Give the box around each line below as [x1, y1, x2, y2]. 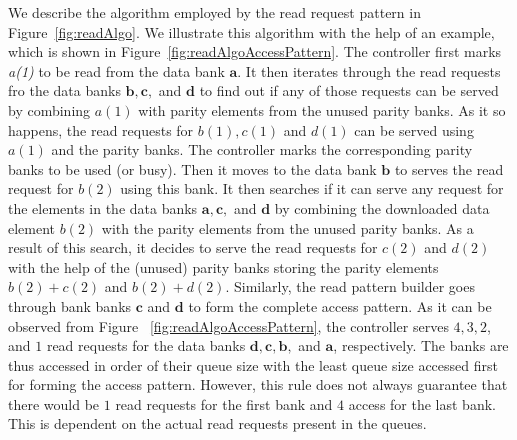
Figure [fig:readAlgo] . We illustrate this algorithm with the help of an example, [8, 21, 495, 42]
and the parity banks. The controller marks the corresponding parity [51, 139, 473, 160]
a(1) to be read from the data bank [8, 60, 225, 81]
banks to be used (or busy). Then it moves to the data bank [8, 158, 377, 179]
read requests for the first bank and [115, 393, 333, 414]
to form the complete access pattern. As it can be [188, 295, 492, 316]
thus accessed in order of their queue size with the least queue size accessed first [8, 354, 498, 375]
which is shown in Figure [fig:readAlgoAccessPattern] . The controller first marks [8, 41, 502, 62]
